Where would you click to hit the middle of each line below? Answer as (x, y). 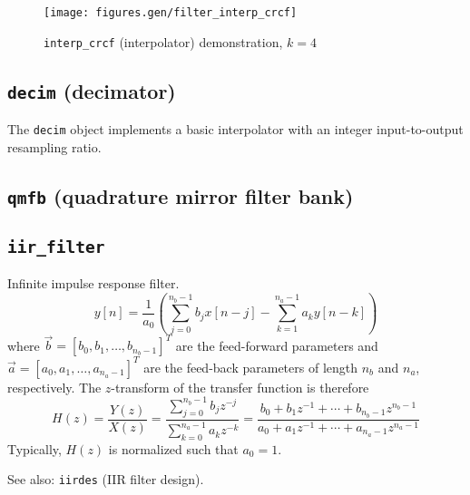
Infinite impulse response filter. (93, 283)
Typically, (34, 448)
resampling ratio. (54, 146)
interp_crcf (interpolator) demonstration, (163, 41)
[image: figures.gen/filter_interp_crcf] (171, 13)
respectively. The (54, 387)
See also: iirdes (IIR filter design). (106, 479)
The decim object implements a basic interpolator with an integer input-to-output (235, 129)
